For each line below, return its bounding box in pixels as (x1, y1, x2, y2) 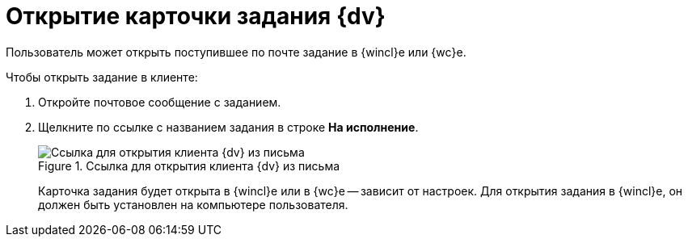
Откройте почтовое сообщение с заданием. (38, 94, 281, 109)
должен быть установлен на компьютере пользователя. (38, 197, 348, 212)
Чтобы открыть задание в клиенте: (6, 69, 198, 84)
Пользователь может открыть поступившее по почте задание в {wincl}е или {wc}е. (6, 44, 466, 59)
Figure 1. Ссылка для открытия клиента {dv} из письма (38, 158, 340, 173)
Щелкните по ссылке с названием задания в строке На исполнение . (38, 119, 419, 134)
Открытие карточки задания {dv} (6, 2, 386, 30)
